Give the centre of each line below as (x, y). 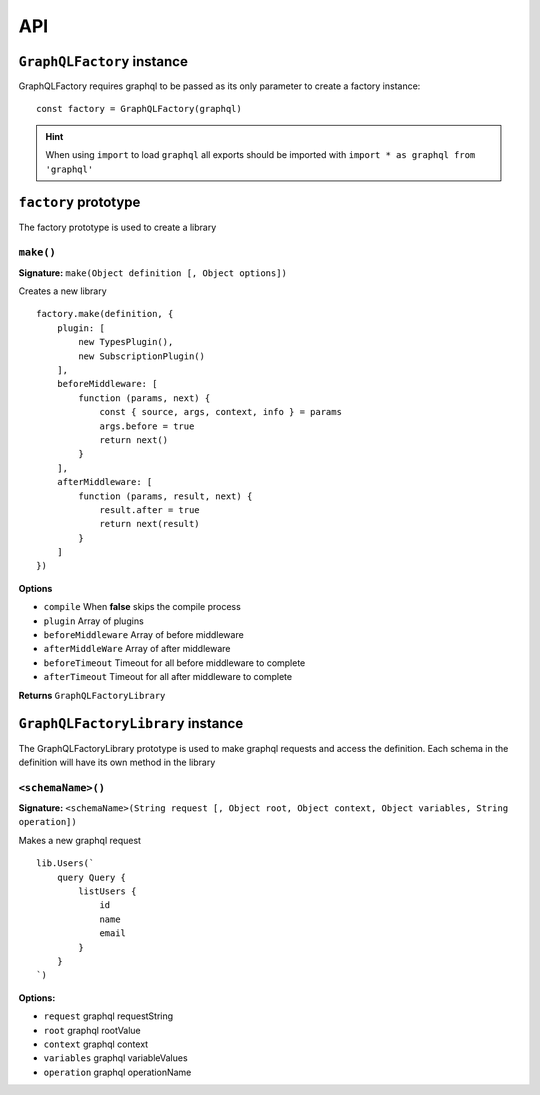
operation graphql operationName (117, 1072)
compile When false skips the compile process (142, 607)
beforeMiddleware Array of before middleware (143, 635)
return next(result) (149, 524)
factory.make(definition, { (105, 314)
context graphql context (96, 1044)
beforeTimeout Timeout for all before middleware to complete (174, 662)
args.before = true (147, 426)
